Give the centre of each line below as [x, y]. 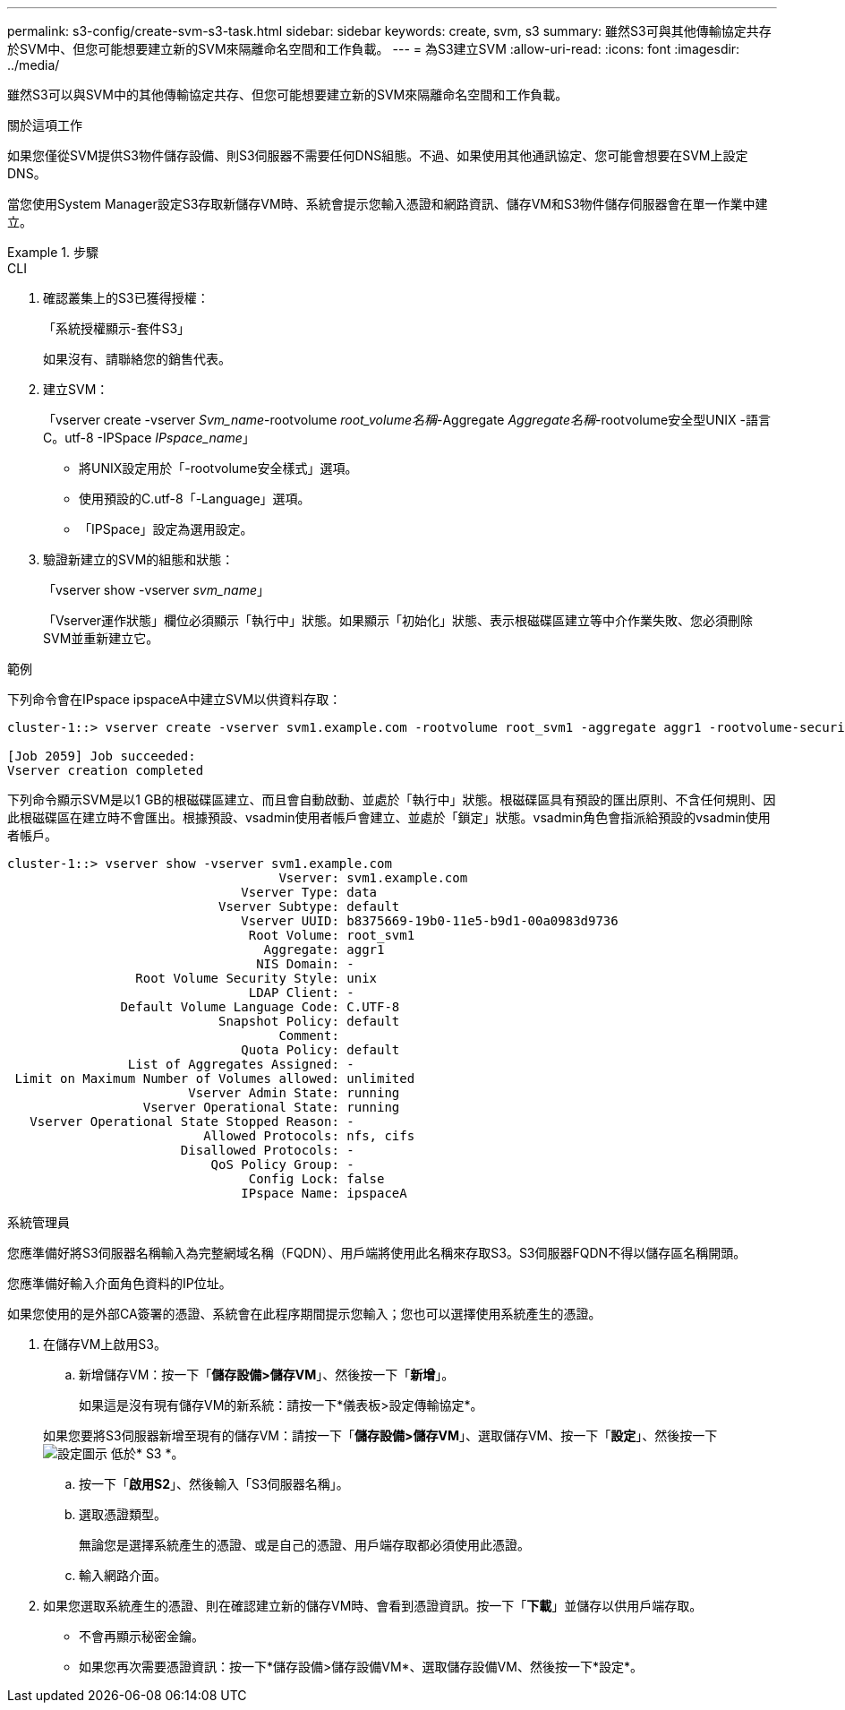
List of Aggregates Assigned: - [241, 1064]
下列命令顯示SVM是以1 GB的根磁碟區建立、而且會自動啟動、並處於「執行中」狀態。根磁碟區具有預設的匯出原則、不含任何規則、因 [392, 799]
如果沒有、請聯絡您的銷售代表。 [137, 359]
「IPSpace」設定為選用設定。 [166, 529]
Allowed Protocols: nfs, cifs [309, 1136]
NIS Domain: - [305, 964]
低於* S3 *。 [147, 1453]
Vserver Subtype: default [309, 907]
